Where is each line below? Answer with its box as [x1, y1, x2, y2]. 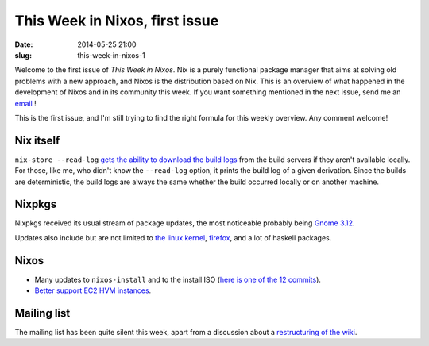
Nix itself [14, 133, 60, 147]
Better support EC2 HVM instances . [34, 286, 152, 295]
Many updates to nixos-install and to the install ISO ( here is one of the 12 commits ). [34, 275, 322, 284]
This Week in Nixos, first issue [14, 12, 219, 29]
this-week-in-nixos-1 [77, 50, 146, 60]
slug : [14, 50, 32, 60]
